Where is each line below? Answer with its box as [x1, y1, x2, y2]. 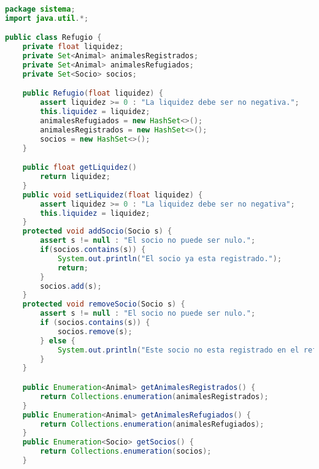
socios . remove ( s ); [57, 327, 133, 336]
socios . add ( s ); [40, 281, 102, 291]
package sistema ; [5, 5, 75, 13]
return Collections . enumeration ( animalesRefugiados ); [40, 419, 264, 429]
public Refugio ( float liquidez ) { [22, 89, 163, 98]
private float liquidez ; [22, 42, 124, 51]
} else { [40, 336, 75, 345]
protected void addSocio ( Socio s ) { [22, 227, 172, 236]
